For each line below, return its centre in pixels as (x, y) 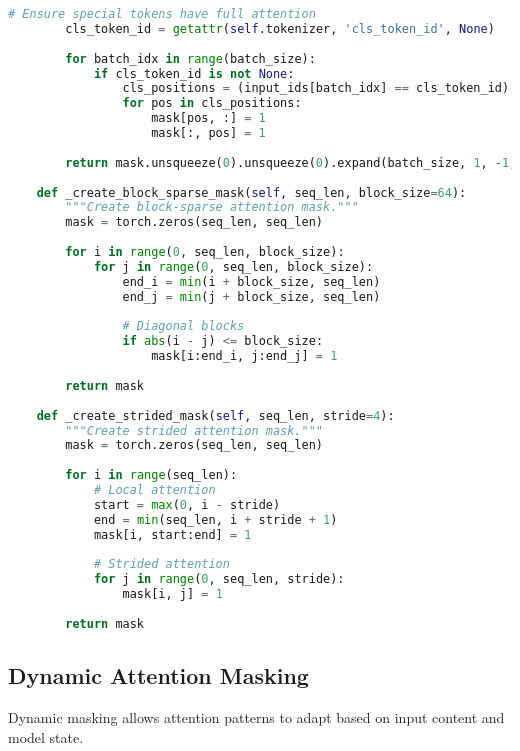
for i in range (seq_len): (151, 475)
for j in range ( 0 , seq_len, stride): (219, 579)
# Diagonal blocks (183, 326)
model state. (46, 736)
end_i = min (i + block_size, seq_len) (251, 281)
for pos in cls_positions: (212, 103)
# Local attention (154, 490)
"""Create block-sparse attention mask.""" (212, 207)
